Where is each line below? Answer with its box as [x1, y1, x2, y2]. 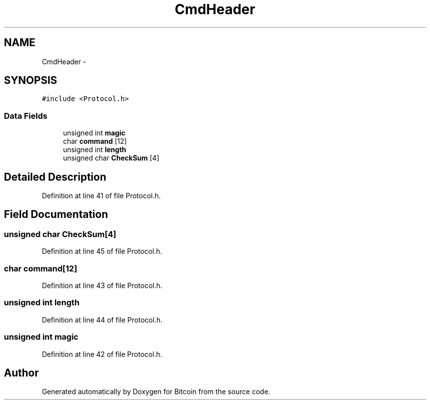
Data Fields [4, 110, 48, 121]
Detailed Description [4, 170, 107, 183]
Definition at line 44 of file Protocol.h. [42, 315, 162, 324]
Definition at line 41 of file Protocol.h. [42, 191, 161, 200]
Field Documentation [4, 208, 108, 221]
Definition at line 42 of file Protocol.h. [42, 350, 162, 358]
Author [4, 366, 39, 379]
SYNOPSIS [4, 74, 57, 87]
